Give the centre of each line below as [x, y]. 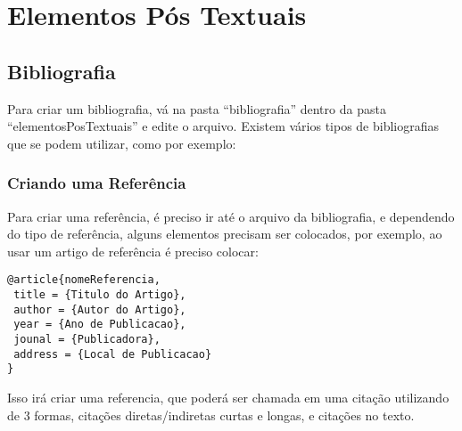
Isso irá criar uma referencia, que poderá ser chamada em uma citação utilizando [228, 397]
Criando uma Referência [97, 183]
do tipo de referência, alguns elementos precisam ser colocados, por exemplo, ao [225, 234]
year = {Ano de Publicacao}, [100, 325]
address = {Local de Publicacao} [113, 354]
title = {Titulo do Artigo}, [100, 295]
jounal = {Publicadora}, [87, 339]
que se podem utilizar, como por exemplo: [122, 143]
